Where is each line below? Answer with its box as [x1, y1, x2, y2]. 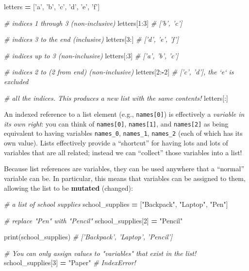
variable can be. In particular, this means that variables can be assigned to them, [4, 173, 246, 183]
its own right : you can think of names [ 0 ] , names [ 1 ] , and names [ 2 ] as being [4, 118, 229, 128]
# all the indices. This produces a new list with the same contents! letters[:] [4, 92, 228, 103]
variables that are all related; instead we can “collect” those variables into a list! [4, 147, 242, 157]
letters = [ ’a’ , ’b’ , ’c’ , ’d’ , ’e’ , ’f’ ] [4, 1, 100, 11]
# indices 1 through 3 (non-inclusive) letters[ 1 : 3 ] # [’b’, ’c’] [4, 18, 183, 28]
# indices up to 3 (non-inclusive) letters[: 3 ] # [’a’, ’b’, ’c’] [4, 50, 179, 60]
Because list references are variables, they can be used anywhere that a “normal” [4, 163, 245, 174]
